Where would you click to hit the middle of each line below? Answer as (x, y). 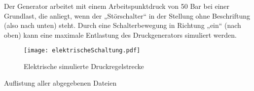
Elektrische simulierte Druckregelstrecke (84, 66)
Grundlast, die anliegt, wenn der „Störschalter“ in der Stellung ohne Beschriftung (127, 15)
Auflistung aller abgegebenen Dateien (60, 82)
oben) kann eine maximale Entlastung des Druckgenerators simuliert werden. (120, 34)
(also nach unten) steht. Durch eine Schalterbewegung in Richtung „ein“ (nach (123, 25)
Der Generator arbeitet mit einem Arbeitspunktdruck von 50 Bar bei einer (117, 6)
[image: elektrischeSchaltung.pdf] (82, 51)
